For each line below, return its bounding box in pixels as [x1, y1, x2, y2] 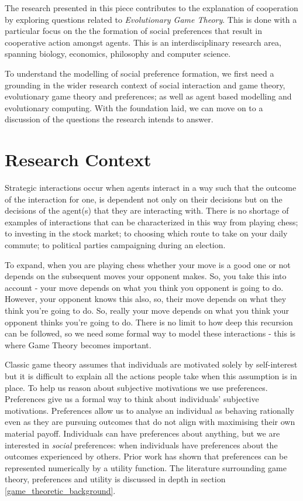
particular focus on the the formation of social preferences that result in [5, 25, 263, 37]
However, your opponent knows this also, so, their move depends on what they [5, 293, 287, 305]
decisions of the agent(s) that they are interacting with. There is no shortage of [5, 204, 289, 217]
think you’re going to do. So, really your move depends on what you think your [5, 304, 290, 316]
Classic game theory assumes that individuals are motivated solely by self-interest [5, 358, 298, 370]
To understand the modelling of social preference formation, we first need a [5, 67, 274, 79]
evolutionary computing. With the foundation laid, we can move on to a [5, 101, 263, 114]
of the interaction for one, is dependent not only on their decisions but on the [5, 193, 283, 205]
